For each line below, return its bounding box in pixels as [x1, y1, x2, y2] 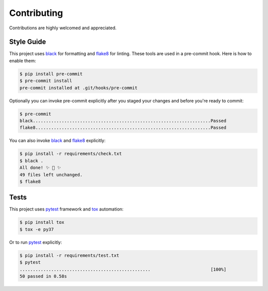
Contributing [9, 7, 63, 18]
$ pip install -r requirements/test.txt [19, 252, 119, 258]
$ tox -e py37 [19, 226, 54, 232]
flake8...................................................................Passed [19, 125, 227, 131]
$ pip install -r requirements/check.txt [19, 151, 122, 156]
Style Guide [9, 38, 47, 46]
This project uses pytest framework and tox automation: [9, 206, 124, 212]
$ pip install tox [19, 219, 65, 225]
